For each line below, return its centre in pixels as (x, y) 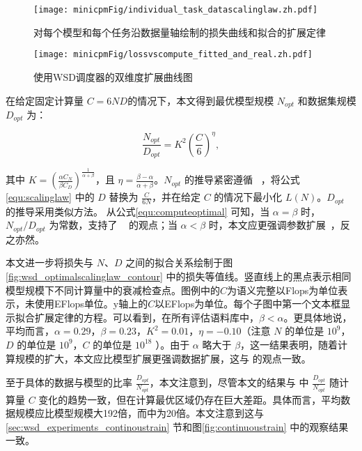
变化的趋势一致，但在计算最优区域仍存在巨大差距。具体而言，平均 (190, 399)
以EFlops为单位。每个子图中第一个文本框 (248, 304)
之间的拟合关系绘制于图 (179, 262)
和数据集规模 (327, 100)
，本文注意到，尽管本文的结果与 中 (229, 382)
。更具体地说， (318, 317)
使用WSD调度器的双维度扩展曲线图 (113, 76)
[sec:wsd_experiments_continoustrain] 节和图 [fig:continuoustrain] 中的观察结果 (177, 426)
